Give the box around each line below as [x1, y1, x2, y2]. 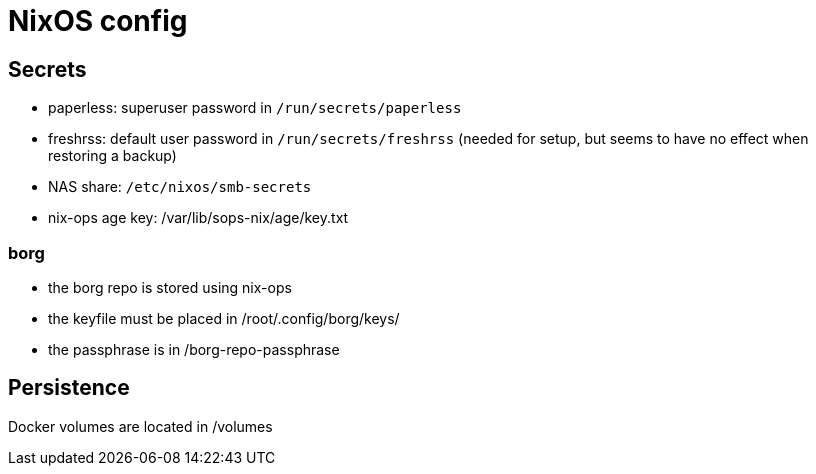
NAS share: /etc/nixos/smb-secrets [48, 178, 312, 196]
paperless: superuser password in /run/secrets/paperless [48, 99, 462, 117]
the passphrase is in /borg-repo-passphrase [48, 340, 340, 358]
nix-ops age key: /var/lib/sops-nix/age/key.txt [48, 209, 349, 227]
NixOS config [8, 4, 188, 38]
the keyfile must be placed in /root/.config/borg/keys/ [48, 309, 400, 327]
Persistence [8, 375, 130, 401]
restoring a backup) [48, 147, 177, 165]
